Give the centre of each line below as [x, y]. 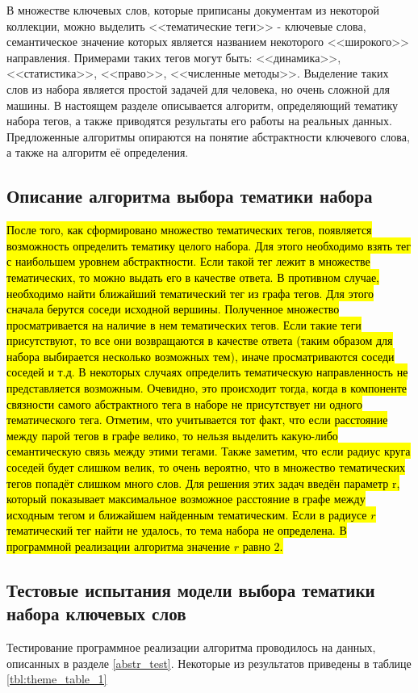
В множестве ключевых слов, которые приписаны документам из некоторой [193, 10]
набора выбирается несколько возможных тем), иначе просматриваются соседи [201, 356]
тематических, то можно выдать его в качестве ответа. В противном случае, [193, 277]
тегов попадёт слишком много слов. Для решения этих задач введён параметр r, [203, 483]
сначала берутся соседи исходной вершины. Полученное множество [173, 309]
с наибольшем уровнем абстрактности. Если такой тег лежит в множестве [188, 261]
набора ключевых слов [96, 613]
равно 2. [263, 546]
